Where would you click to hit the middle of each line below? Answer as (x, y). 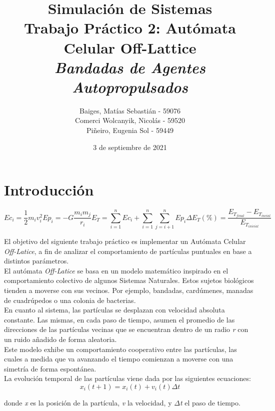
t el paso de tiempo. (210, 402)
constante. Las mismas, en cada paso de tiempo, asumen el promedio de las (119, 319)
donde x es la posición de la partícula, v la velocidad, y (88, 402)
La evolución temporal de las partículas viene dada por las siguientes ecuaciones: (127, 378)
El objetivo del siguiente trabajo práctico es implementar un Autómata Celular (125, 241)
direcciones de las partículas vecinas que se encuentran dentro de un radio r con (126, 329)
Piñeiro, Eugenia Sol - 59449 (130, 130)
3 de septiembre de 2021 (130, 147)
